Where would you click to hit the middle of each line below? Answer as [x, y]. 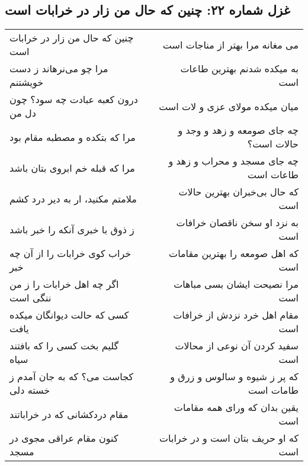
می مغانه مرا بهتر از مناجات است [230, 44]
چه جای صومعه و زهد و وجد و [238, 130]
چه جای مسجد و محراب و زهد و [233, 161]
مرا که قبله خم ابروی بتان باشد [72, 168]
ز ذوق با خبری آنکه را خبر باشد [72, 229]
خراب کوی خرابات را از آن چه [70, 253]
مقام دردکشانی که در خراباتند [69, 414]
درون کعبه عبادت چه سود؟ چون [74, 99]
